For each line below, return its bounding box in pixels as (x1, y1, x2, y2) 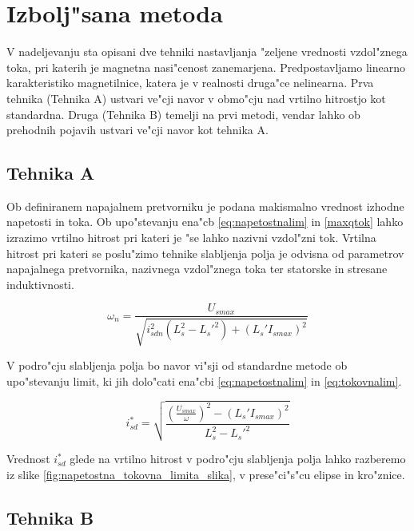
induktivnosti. (6, 275, 74, 292)
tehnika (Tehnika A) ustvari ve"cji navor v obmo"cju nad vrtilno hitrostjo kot (6, 89, 386, 106)
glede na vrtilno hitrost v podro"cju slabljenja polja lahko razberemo (70, 450, 406, 467)
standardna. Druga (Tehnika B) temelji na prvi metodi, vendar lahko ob (6, 105, 360, 122)
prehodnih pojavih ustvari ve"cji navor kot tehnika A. (6, 121, 269, 138)
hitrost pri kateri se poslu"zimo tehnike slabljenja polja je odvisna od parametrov (6, 244, 404, 261)
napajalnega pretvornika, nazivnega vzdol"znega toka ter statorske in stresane (6, 260, 388, 277)
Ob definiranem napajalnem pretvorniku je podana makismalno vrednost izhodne (6, 197, 404, 214)
